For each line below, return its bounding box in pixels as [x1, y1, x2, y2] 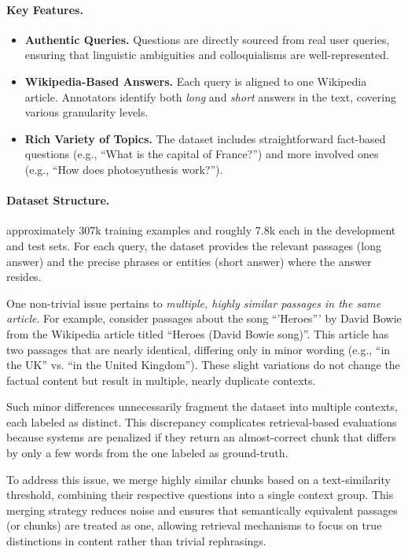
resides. [6, 268, 42, 285]
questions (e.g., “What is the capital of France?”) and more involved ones [24, 146, 379, 162]
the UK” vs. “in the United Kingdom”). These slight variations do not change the [6, 356, 400, 373]
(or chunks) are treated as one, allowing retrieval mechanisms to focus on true [6, 517, 382, 534]
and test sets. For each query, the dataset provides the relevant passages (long [6, 237, 381, 253]
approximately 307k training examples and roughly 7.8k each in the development [6, 222, 396, 238]
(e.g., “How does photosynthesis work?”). [24, 161, 223, 177]
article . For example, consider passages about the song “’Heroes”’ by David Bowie [6, 310, 402, 327]
